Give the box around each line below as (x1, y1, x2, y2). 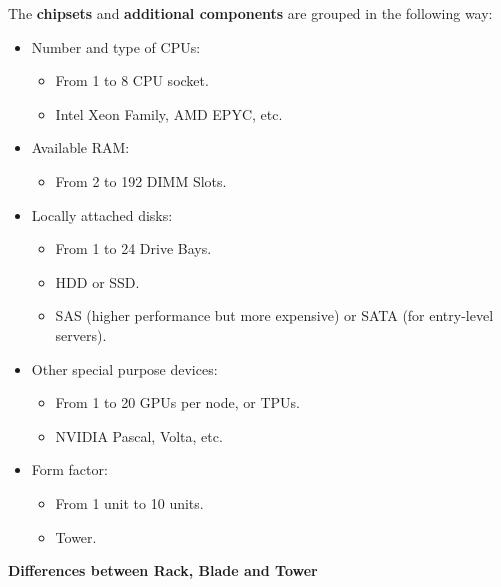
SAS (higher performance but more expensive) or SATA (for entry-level (55, 305, 494, 326)
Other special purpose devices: (31, 358, 218, 379)
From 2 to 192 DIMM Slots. (55, 170, 227, 191)
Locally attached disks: (31, 204, 173, 225)
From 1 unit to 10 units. (55, 492, 204, 513)
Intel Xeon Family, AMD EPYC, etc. (55, 103, 283, 124)
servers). (55, 324, 107, 345)
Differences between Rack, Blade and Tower (8, 560, 318, 581)
